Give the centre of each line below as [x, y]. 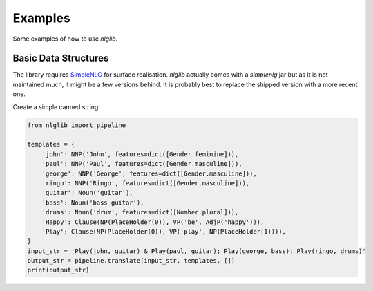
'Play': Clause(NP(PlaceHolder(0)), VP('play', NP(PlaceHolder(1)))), [164, 231]
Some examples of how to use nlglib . [65, 39]
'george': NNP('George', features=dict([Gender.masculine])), [149, 173]
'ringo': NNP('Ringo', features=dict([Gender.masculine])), [146, 183]
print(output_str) [58, 270]
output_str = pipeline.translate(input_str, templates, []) [131, 261]
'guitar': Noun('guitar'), [88, 193]
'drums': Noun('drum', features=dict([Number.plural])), [140, 212]
